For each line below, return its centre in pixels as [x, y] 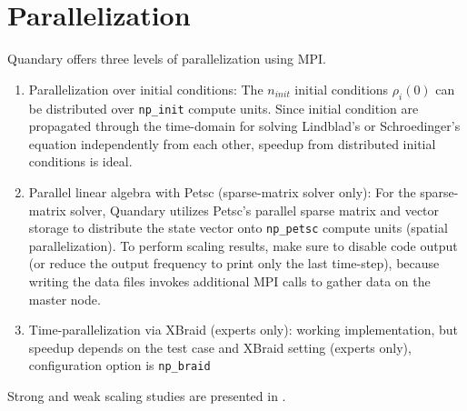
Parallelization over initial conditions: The [146, 89]
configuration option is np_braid [119, 365]
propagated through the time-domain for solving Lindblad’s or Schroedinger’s [244, 126]
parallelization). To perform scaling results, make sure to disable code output [243, 245]
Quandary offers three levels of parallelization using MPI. [167, 59]
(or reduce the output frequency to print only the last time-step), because [234, 263]
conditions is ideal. [80, 161]
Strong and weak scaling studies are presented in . [147, 396]
